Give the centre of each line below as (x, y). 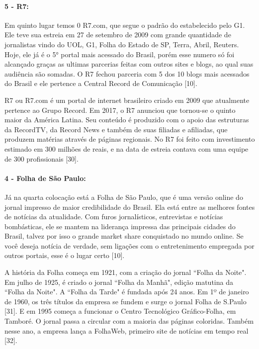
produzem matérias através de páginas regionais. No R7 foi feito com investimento (130, 139)
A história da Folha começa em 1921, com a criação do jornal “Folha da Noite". (126, 272)
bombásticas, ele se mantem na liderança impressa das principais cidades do (120, 226)
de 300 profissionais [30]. (42, 158)
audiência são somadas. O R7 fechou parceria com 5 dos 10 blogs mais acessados (127, 73)
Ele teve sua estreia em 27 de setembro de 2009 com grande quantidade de (118, 35)
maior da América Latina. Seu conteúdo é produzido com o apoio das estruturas (127, 120)
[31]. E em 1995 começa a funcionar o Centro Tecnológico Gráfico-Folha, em (120, 311)
